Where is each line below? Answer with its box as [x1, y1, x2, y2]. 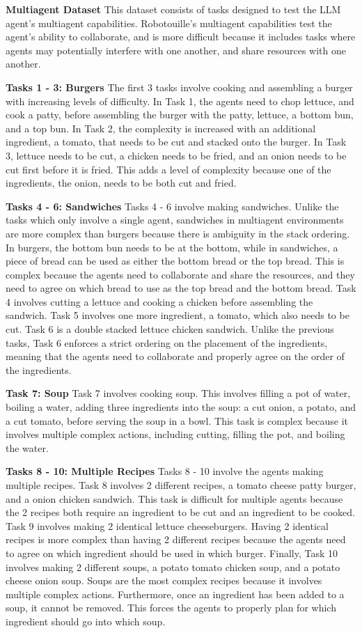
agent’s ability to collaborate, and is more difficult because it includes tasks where [6, 29, 356, 44]
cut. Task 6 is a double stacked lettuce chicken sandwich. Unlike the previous [6, 322, 334, 336]
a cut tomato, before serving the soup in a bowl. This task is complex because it [6, 413, 349, 428]
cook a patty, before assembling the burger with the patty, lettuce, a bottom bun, [6, 107, 354, 122]
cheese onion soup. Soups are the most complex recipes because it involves [6, 573, 322, 588]
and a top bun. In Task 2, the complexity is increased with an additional [6, 120, 316, 135]
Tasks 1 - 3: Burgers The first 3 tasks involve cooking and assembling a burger [6, 79, 353, 94]
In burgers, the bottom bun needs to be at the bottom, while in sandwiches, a [6, 240, 338, 254]
